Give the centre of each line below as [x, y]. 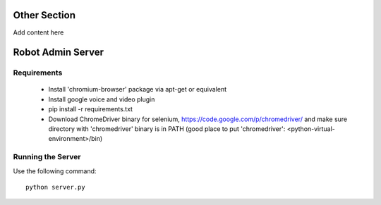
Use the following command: [55, 171]
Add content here [38, 32]
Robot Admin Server [58, 52]
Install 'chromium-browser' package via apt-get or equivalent [138, 89]
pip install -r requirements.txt [91, 109]
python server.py [55, 187]
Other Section [44, 15]
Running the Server [47, 157]
